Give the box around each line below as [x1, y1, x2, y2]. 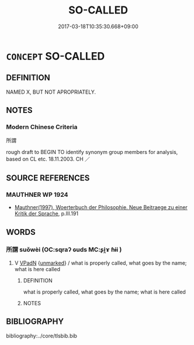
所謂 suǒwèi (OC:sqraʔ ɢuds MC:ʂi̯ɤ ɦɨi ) [6, 245, 122, 254]
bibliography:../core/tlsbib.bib [6, 332, 78, 339]
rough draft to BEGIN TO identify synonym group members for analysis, [6, 149, 178, 156]
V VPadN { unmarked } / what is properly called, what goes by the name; [14, 259, 187, 267]
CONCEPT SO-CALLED [6, 49, 105, 63]
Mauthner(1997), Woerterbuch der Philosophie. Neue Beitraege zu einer [14, 204, 188, 211]
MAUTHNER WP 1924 [6, 190, 68, 199]
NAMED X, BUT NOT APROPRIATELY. [6, 88, 96, 95]
